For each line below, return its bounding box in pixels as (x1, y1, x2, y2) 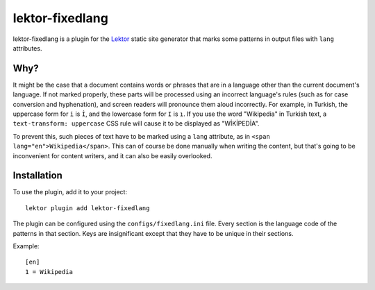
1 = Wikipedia (25, 268, 73, 275)
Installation (12, 170, 62, 182)
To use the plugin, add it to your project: (12, 188, 128, 196)
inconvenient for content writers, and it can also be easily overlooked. (12, 151, 212, 160)
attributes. (12, 44, 42, 52)
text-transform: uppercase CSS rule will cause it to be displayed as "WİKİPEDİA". (12, 119, 260, 128)
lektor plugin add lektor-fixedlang (25, 204, 150, 212)
